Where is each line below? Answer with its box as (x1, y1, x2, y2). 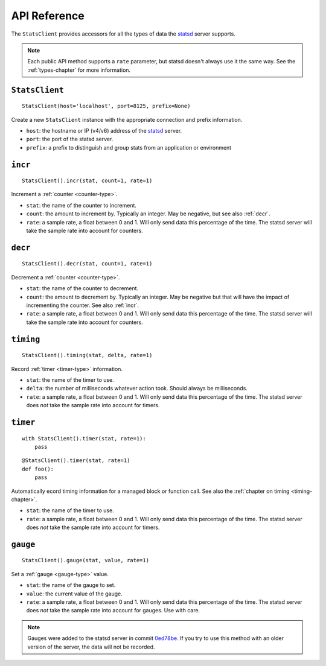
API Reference (11, 9, 85, 22)
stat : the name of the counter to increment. (26, 201, 137, 209)
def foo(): (22, 465, 54, 472)
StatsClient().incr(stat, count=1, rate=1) (22, 177, 153, 184)
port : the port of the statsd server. (26, 136, 113, 143)
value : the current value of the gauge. (26, 590, 123, 597)
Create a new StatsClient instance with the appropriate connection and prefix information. (11, 116, 243, 123)
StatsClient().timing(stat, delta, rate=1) (22, 352, 153, 359)
